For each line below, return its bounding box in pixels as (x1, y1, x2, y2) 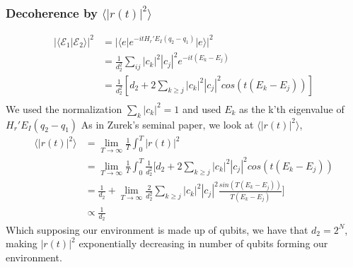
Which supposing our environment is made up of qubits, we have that (6, 222, 308, 237)
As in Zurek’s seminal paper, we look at (81, 117, 254, 131)
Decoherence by (6, 4, 98, 21)
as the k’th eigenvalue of (239, 101, 345, 116)
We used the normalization (6, 101, 122, 116)
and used (182, 101, 221, 116)
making (6, 236, 37, 251)
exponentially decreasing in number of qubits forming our (79, 236, 328, 251)
